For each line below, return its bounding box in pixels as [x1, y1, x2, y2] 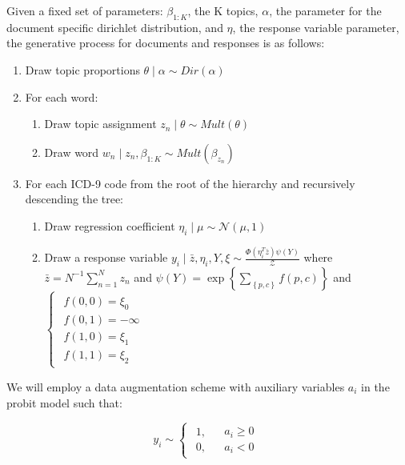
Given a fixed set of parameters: [6, 2, 163, 18]
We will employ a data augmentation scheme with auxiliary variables [6, 378, 345, 395]
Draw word [44, 143, 99, 160]
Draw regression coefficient [44, 217, 175, 234]
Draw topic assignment [44, 115, 157, 132]
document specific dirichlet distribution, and [6, 18, 223, 35]
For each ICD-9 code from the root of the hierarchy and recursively [25, 174, 355, 191]
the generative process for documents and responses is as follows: [6, 34, 325, 51]
